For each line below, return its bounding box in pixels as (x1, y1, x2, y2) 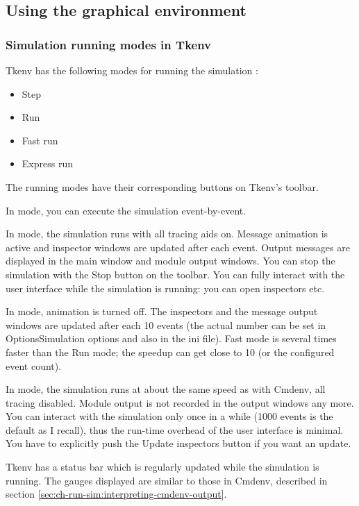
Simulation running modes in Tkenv (6, 35, 212, 53)
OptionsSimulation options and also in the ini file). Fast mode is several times (6, 331, 337, 346)
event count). (6, 358, 62, 373)
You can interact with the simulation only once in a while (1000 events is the (6, 409, 333, 423)
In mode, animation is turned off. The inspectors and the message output (6, 304, 318, 319)
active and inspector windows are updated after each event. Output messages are (6, 239, 350, 254)
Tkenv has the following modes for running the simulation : (6, 63, 258, 77)
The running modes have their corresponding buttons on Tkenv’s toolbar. (6, 179, 319, 194)
